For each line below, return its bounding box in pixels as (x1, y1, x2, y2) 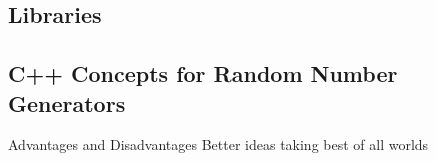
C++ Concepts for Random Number (8, 58, 398, 89)
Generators (8, 87, 126, 118)
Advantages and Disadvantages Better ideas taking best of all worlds (8, 134, 429, 155)
